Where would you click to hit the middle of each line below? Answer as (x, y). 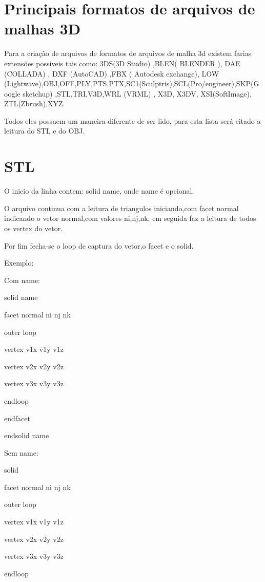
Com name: (22, 280)
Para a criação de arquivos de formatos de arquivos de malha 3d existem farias (128, 53)
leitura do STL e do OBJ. (45, 131)
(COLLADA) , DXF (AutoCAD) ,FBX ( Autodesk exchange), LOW (112, 73)
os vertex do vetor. (34, 228)
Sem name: (21, 452)
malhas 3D (43, 29)
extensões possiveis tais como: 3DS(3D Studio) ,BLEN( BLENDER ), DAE (122, 63)
